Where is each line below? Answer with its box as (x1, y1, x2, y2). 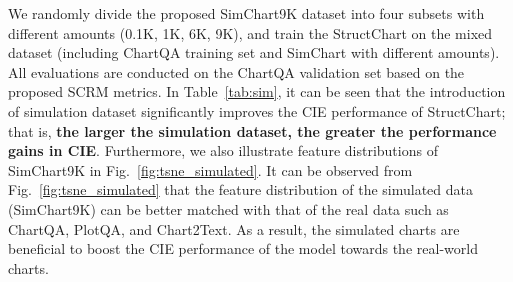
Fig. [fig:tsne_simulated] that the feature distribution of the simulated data (8, 179, 473, 200)
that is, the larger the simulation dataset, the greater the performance (8, 120, 497, 141)
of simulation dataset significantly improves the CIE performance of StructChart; (8, 100, 506, 121)
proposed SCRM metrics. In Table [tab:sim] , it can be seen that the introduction (8, 81, 506, 102)
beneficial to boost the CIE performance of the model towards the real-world (8, 238, 478, 259)
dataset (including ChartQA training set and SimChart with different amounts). (8, 42, 500, 63)
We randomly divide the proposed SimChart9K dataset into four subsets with (8, 3, 485, 23)
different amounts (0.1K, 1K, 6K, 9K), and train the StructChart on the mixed (8, 22, 493, 43)
